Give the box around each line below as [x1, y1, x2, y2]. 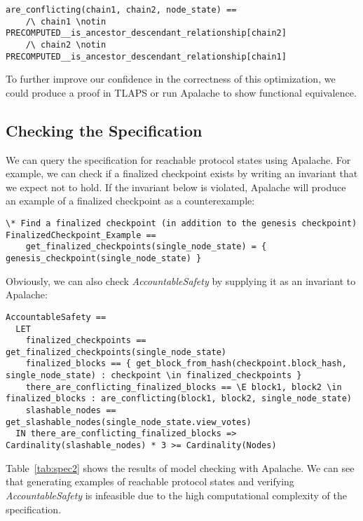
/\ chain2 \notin [25, 39, 107, 50]
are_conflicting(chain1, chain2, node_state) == [6, 5, 237, 15]
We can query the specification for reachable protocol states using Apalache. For [6, 152, 351, 167]
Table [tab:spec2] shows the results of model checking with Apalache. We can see [6, 460, 355, 475]
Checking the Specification [6, 119, 203, 141]
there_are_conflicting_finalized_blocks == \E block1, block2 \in [25, 382, 342, 392]
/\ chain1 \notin [25, 16, 107, 27]
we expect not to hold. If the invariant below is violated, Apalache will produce [6, 179, 346, 194]
